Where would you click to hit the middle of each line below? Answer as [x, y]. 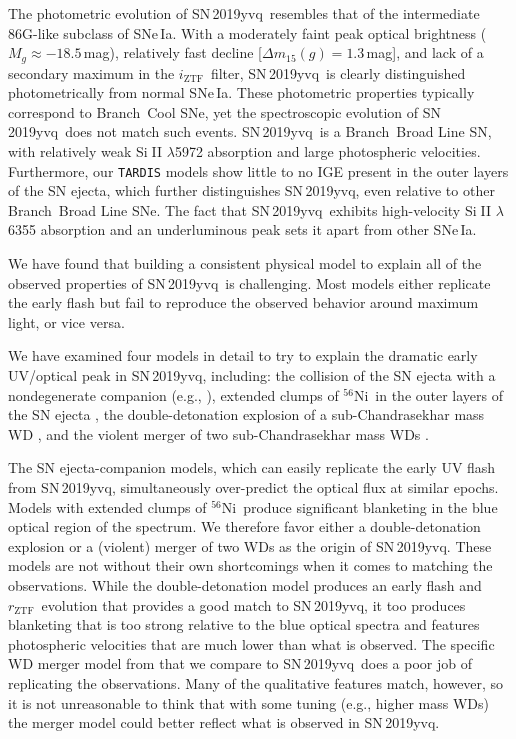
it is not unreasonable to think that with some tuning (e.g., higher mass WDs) [249, 702]
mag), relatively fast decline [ [173, 52]
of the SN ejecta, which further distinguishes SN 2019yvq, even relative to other [251, 190]
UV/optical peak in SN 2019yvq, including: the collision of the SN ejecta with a [252, 375]
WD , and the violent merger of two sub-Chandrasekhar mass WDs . [218, 433]
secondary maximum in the [91, 72]
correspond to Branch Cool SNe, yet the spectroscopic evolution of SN [225, 111]
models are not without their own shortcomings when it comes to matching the [250, 565]
